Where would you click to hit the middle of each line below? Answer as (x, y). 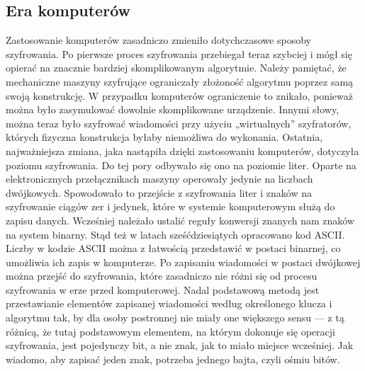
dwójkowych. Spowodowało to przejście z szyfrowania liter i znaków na (159, 192)
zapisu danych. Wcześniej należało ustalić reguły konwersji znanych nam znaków (180, 220)
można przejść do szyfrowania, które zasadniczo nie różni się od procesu (162, 276)
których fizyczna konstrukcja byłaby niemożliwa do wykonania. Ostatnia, (164, 137)
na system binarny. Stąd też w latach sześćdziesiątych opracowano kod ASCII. (175, 234)
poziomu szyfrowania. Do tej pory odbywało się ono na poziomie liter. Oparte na (181, 165)
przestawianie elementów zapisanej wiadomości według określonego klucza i (169, 303)
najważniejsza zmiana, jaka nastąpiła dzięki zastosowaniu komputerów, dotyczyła (182, 150)
